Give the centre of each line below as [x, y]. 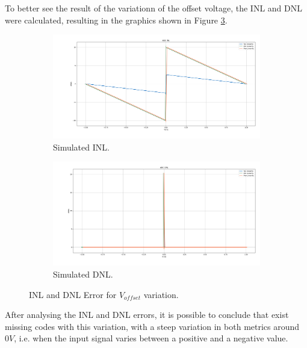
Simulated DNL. [83, 274]
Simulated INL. [81, 147]
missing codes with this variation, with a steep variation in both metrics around [152, 326]
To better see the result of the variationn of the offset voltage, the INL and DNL [154, 8]
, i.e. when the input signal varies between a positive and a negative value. [151, 338]
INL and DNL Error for [73, 294]
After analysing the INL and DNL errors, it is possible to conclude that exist [147, 315]
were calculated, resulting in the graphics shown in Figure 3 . [116, 20]
